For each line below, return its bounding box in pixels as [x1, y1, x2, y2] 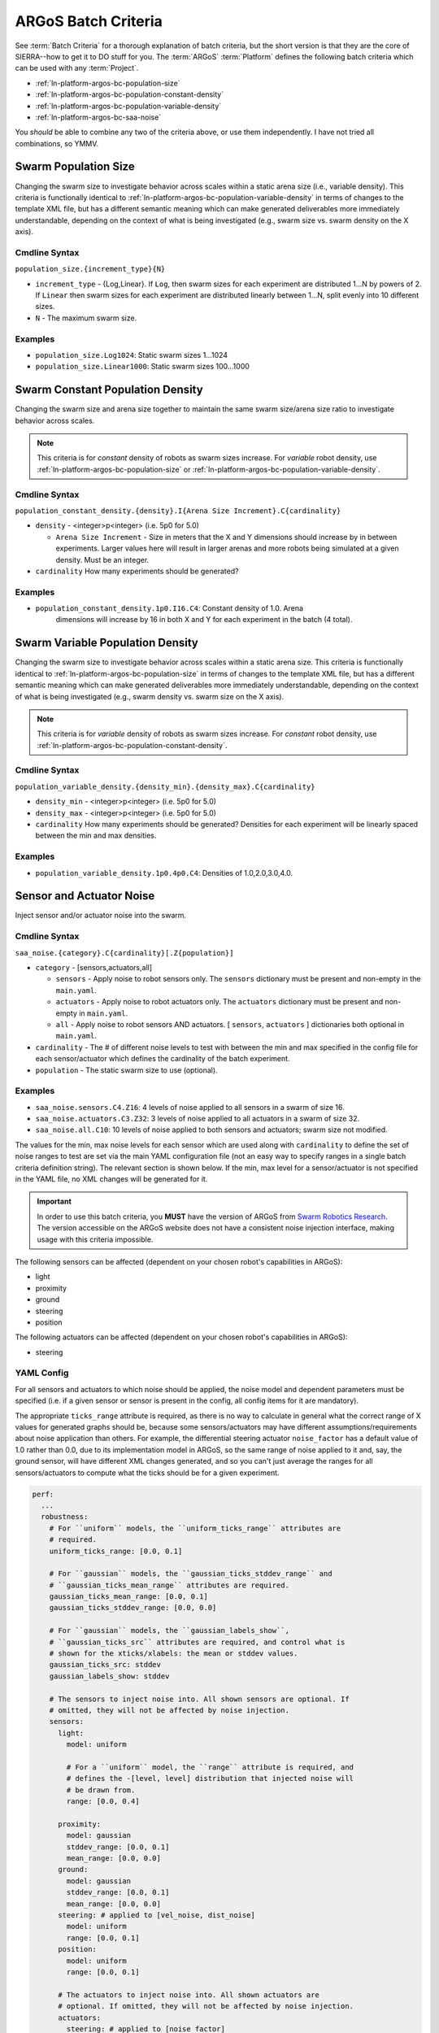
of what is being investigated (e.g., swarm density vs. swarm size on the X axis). [15, 691, 285, 701]
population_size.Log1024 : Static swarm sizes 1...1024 [35, 350, 228, 359]
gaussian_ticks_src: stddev [49, 1660, 162, 1669]
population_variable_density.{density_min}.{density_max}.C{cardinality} [15, 781, 316, 791]
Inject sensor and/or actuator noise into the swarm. [15, 911, 187, 921]
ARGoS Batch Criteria [15, 12, 163, 30]
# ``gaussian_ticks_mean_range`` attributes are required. [49, 1580, 290, 1590]
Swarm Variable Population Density [15, 636, 198, 650]
